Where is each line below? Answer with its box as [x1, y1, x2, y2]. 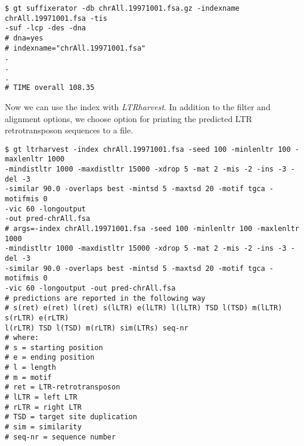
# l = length [5, 363, 56, 372]
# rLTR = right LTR [5, 403, 82, 411]
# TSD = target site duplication [5, 413, 137, 422]
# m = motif [5, 373, 52, 382]
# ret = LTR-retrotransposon [5, 383, 120, 392]
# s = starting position [5, 343, 103, 352]
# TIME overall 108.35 [5, 83, 95, 92]
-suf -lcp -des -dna [5, 24, 86, 33]
